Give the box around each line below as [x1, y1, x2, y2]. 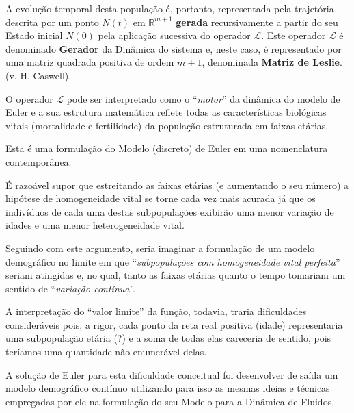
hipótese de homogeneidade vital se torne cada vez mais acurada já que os [5, 191, 316, 205]
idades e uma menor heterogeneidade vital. [5, 218, 185, 232]
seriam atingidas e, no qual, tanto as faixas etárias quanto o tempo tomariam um [5, 268, 346, 282]
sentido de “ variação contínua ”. [5, 281, 135, 295]
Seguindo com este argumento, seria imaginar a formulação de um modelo [5, 240, 315, 255]
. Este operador [261, 28, 326, 42]
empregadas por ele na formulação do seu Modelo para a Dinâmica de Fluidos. [5, 394, 335, 408]
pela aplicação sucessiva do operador [98, 28, 251, 42]
